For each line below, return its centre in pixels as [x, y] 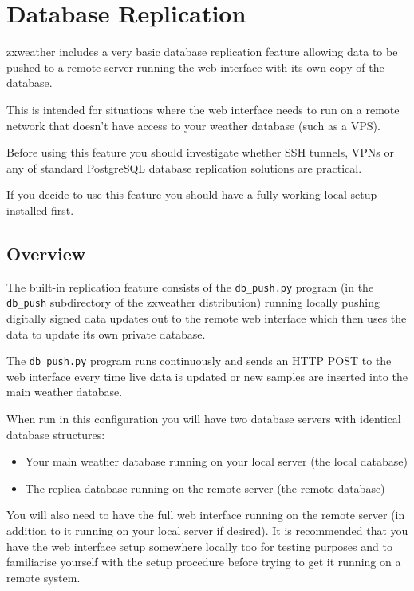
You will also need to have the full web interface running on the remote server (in [206, 515]
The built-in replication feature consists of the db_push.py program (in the [190, 286]
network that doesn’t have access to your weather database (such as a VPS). [193, 125]
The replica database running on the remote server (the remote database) [205, 488]
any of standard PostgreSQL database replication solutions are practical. [184, 167]
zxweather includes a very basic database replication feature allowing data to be [202, 52]
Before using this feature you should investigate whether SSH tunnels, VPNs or [200, 152]
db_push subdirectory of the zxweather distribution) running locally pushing [193, 302]
